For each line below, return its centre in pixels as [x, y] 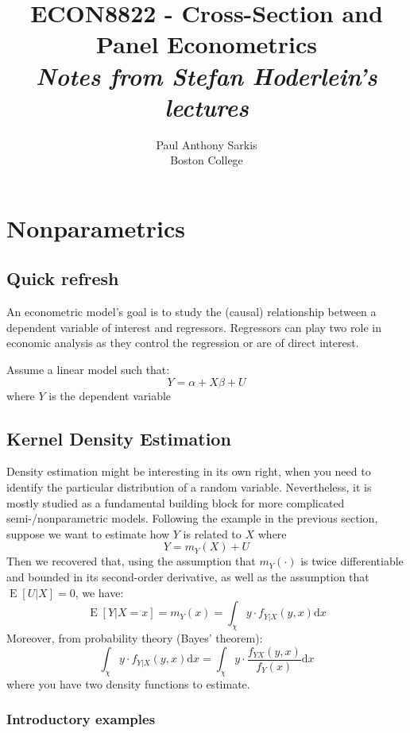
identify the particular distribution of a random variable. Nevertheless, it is [189, 487]
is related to [212, 533]
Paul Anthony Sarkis [207, 144]
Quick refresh [63, 278]
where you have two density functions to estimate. [128, 683]
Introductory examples [81, 719]
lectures [207, 106]
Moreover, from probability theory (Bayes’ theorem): [135, 637]
